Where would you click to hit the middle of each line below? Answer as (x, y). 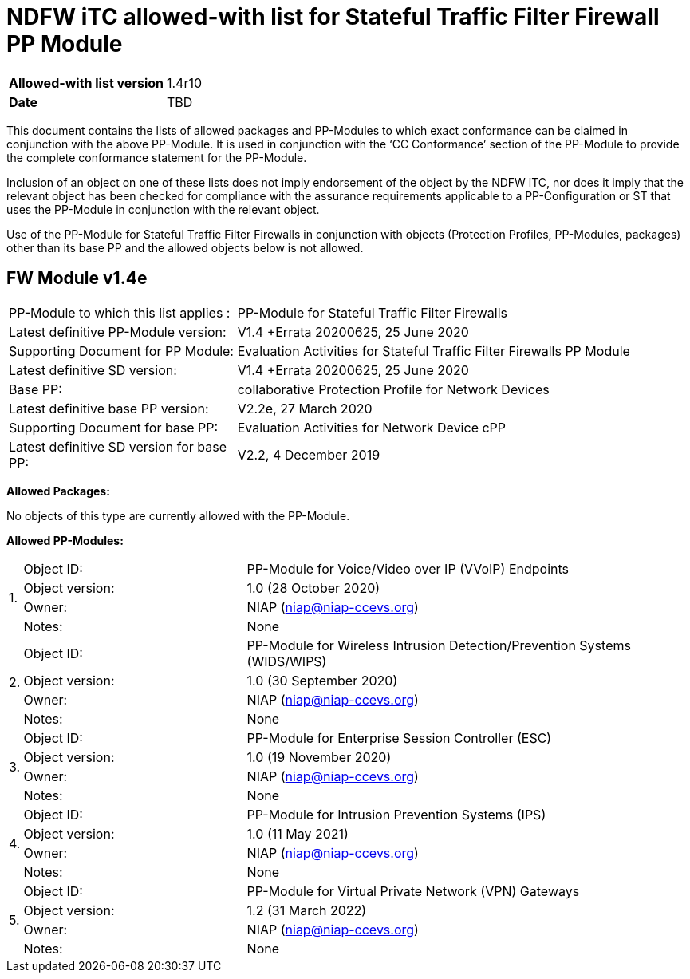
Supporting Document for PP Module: (121, 351)
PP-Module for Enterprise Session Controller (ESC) (399, 738)
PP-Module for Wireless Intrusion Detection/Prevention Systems (439, 645)
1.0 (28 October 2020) (313, 588)
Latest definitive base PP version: (109, 408)
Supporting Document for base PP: (114, 427)
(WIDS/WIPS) (287, 661)
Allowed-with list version (86, 83)
